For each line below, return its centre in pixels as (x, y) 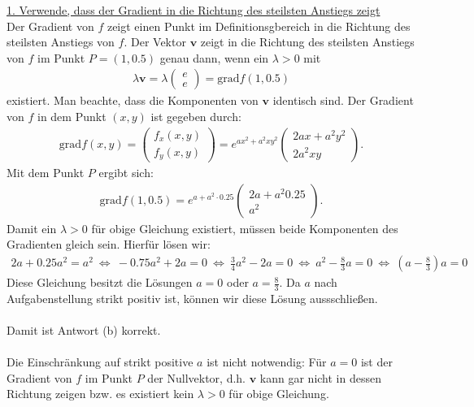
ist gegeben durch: (196, 116)
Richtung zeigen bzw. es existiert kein (100, 394)
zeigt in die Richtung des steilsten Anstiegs (307, 42)
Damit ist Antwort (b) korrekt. (84, 330)
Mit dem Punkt (46, 173)
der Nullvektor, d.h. (197, 377)
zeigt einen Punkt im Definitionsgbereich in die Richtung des (259, 26)
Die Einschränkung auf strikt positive (100, 362)
